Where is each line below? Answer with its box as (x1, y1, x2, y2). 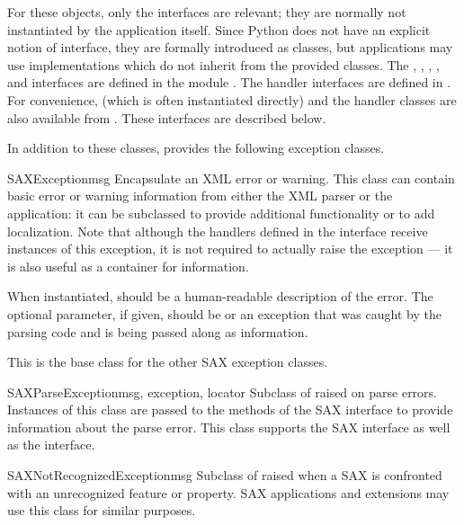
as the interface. (7, 435, 95, 454)
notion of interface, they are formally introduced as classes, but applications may (7, 38, 453, 57)
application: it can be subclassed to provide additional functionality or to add (7, 203, 435, 222)
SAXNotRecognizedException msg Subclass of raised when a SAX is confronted (7, 466, 442, 485)
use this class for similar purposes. (7, 501, 196, 520)
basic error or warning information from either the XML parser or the (7, 186, 393, 205)
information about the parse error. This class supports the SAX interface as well (7, 417, 451, 436)
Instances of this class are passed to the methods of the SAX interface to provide (7, 400, 453, 419)
